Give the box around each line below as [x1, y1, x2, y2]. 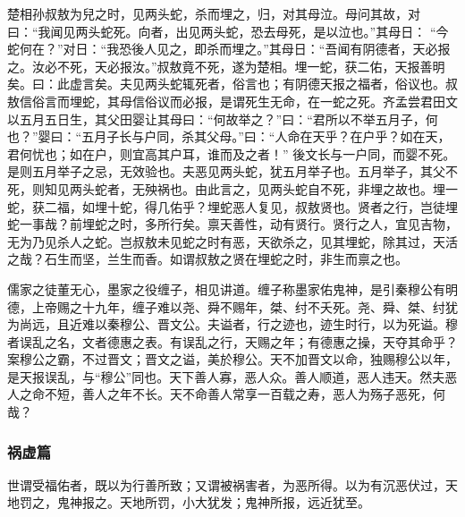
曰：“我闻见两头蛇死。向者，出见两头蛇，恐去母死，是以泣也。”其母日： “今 [7, 21, 449, 40]
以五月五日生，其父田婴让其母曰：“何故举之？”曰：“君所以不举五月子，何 [7, 109, 438, 128]
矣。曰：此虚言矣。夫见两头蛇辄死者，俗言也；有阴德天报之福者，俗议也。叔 [7, 74, 458, 93]
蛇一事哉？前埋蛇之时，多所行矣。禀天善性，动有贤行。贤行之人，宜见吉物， [7, 215, 458, 233]
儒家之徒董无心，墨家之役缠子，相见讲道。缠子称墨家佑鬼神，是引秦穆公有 [7, 279, 445, 298]
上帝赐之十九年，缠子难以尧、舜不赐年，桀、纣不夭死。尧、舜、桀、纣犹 [31, 297, 458, 316]
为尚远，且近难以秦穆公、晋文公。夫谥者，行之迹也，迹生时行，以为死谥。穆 [7, 315, 458, 334]
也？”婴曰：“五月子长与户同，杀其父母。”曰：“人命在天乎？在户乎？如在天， [7, 127, 451, 146]
